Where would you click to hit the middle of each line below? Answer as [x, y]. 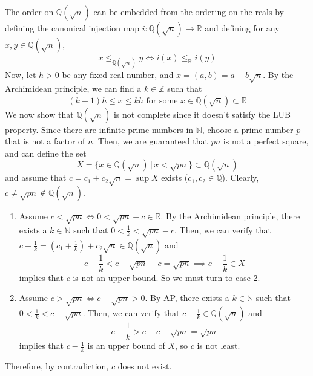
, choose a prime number [248, 129]
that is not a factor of [45, 141]
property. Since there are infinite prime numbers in [99, 129]
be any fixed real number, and [118, 75]
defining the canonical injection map [72, 28]
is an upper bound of [126, 345]
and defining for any [242, 28]
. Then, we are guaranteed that [151, 141]
